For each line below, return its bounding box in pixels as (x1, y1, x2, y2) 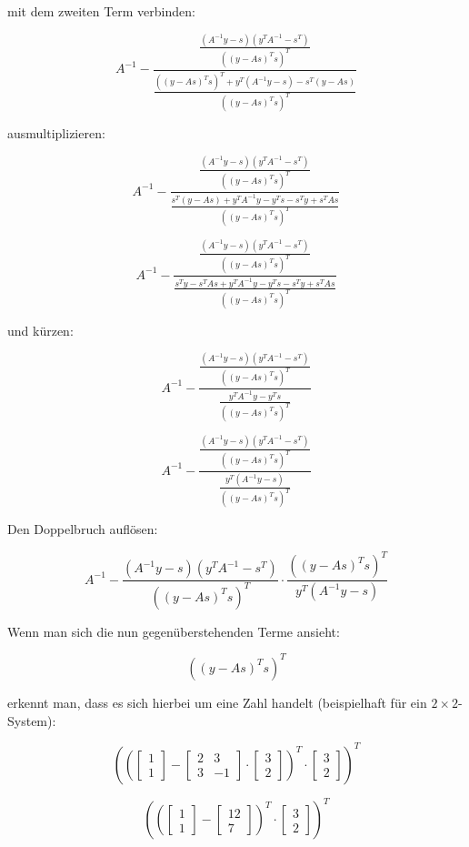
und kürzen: (7, 320, 74, 339)
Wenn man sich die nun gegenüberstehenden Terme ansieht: (7, 621, 340, 640)
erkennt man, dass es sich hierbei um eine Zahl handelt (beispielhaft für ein (7, 692, 427, 711)
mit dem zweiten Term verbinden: (7, 2, 195, 20)
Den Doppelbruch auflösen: (7, 519, 158, 539)
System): (7, 711, 56, 730)
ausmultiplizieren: (7, 124, 105, 143)
